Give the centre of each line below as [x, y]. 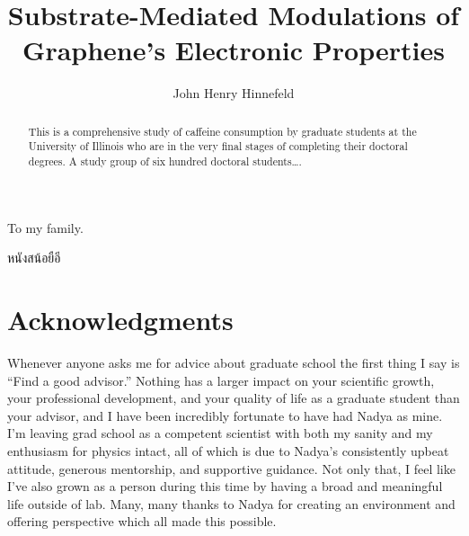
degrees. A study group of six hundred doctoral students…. [165, 161]
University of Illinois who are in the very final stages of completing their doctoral [218, 146]
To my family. [45, 227]
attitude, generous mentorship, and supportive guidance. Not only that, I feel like [231, 468]
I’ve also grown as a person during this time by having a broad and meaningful [225, 486]
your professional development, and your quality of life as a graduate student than [234, 398]
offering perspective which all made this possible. [142, 521]
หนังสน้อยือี [34, 258]
